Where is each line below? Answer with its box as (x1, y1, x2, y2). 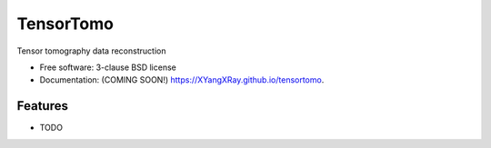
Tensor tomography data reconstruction (16, 45, 166, 56)
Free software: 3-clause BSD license (39, 62, 176, 73)
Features (16, 98, 68, 113)
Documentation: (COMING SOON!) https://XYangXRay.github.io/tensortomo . (39, 74, 325, 85)
